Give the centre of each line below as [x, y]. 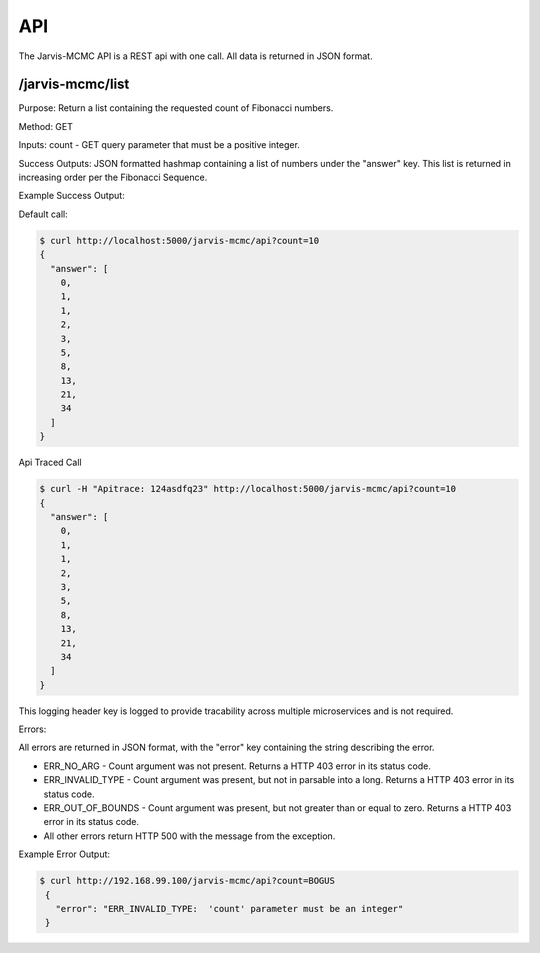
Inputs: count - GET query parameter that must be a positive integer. [159, 145]
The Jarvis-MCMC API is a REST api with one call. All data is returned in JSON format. [196, 56]
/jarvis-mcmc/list [74, 84]
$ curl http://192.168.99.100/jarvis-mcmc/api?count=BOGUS [187, 881]
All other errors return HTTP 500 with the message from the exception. [189, 836]
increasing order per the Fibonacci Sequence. [113, 177]
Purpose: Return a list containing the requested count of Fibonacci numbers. [176, 108]
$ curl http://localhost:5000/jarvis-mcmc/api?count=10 [179, 240]
